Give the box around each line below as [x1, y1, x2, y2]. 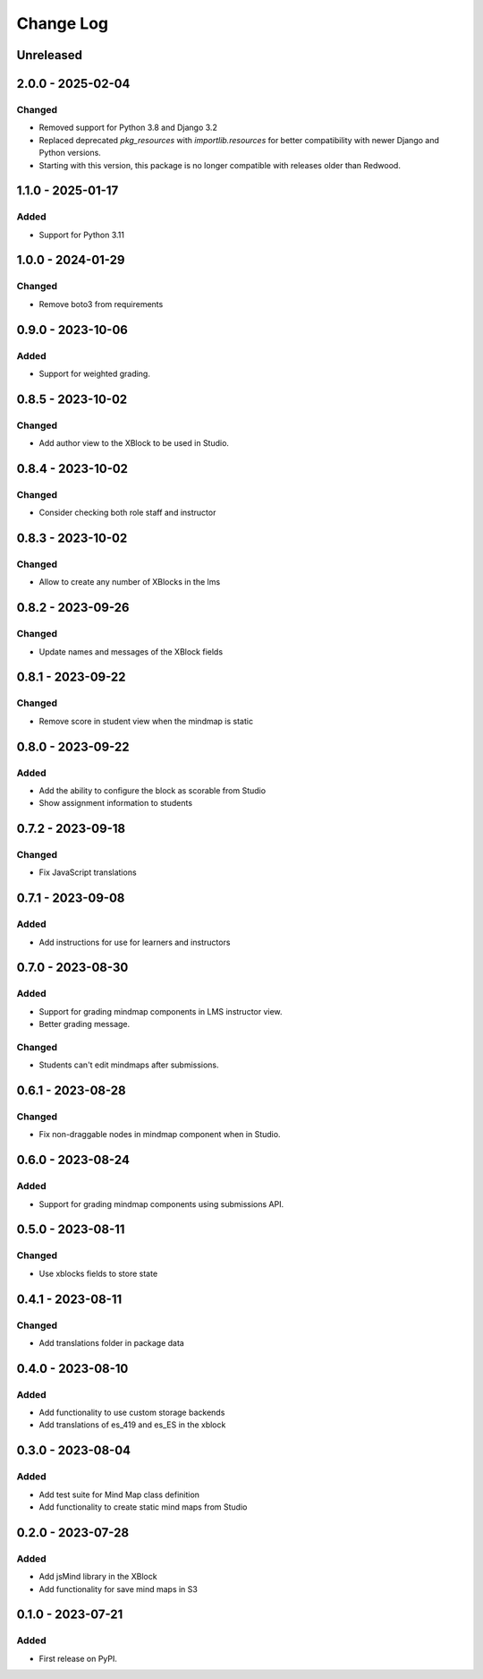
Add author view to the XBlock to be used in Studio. [38, 438, 230, 449]
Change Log [16, 13, 109, 33]
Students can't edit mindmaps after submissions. [38, 1059, 219, 1070]
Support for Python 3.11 [38, 229, 125, 240]
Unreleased [16, 47, 83, 63]
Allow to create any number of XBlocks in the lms [38, 577, 221, 587]
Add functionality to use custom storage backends [38, 1407, 225, 1418]
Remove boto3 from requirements [38, 298, 164, 309]
